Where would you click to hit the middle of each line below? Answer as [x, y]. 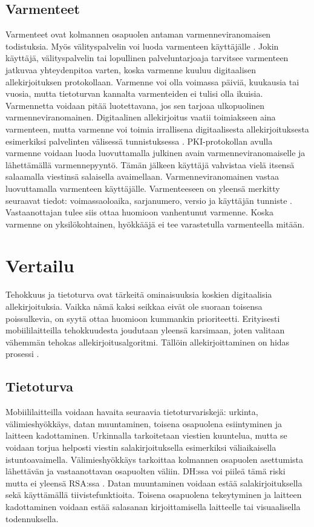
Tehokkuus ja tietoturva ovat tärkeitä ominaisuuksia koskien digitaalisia [139, 294]
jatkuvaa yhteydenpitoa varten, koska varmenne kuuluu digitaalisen [131, 69]
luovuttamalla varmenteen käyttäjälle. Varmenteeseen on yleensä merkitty [143, 188]
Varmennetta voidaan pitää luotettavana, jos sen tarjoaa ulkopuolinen [135, 105]
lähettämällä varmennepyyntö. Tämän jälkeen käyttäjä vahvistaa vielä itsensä [150, 164]
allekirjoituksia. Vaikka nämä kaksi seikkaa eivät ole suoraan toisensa [134, 306]
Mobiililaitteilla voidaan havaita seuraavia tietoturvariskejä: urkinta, [132, 412]
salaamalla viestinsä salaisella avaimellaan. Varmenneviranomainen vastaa [142, 176]
